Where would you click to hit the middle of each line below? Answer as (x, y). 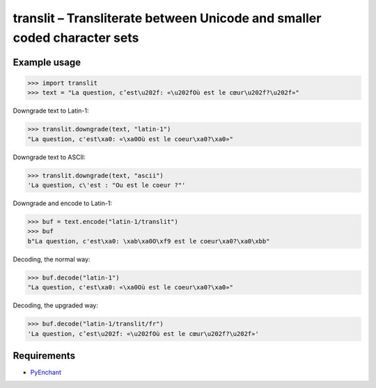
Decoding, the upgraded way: (56, 305)
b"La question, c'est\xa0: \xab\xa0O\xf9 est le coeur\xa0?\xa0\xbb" (149, 241)
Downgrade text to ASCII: (49, 157)
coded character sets (76, 38)
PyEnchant (46, 373)
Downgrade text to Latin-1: (51, 111)
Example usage (47, 62)
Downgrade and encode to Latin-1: (63, 203)
